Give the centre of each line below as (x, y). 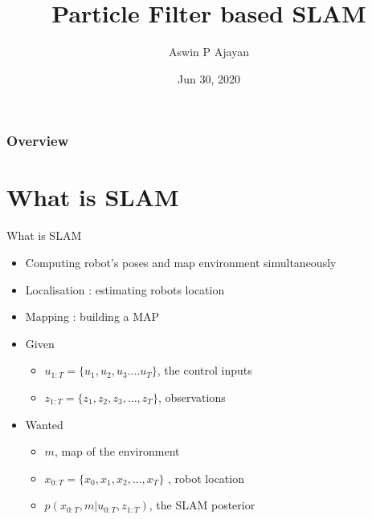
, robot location (206, 478)
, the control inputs (204, 370)
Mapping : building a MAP (92, 316)
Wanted (44, 424)
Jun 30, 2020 (209, 78)
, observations (192, 397)
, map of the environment (117, 451)
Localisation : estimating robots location (125, 289)
